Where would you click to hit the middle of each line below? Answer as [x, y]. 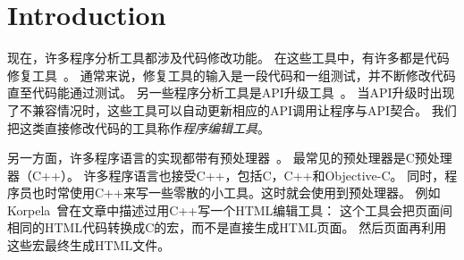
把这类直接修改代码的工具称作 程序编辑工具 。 [139, 127]
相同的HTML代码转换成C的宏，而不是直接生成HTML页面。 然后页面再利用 [227, 227]
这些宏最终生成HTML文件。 [89, 245]
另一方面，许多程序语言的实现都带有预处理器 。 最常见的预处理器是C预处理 [230, 158]
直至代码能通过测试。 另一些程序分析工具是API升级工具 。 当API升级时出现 [231, 92]
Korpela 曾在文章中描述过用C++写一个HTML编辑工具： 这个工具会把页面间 [230, 210]
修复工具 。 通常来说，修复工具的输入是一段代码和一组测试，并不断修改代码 [232, 75]
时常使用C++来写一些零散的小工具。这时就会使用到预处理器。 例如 [242, 193]
